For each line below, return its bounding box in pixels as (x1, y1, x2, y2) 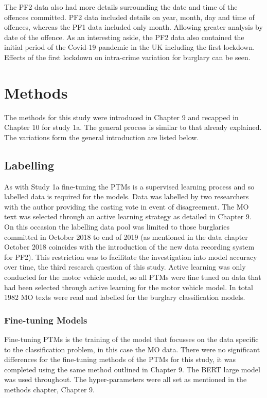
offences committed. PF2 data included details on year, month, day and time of (4, 11, 255, 22)
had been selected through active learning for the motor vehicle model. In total (4, 281, 254, 292)
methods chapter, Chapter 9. (4, 384, 95, 394)
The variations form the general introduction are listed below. (4, 131, 199, 142)
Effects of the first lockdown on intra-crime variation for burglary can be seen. (4, 51, 251, 62)
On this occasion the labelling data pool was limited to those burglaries (4, 221, 229, 232)
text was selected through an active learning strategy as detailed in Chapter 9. (4, 211, 252, 222)
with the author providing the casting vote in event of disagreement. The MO (4, 201, 249, 212)
